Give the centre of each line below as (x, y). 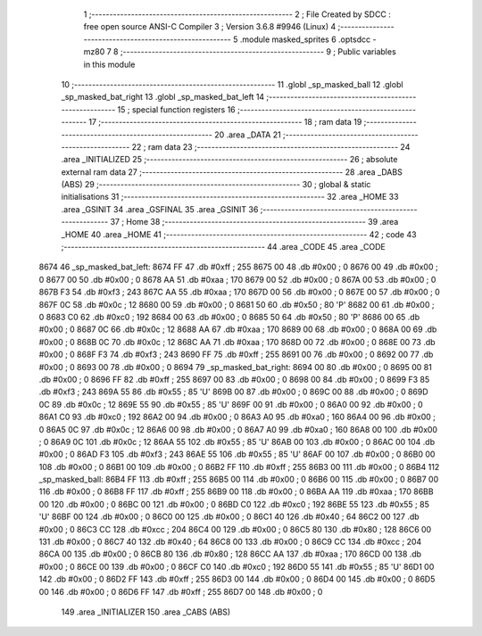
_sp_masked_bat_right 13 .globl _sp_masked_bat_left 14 (163, 97)
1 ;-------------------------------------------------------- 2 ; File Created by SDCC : (237, 14)
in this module (109, 64)
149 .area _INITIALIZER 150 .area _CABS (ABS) (146, 612)
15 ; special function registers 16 (176, 109)
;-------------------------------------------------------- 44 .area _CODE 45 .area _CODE (223, 247)
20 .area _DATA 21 (248, 135)
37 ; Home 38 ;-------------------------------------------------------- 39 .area (254, 222)
